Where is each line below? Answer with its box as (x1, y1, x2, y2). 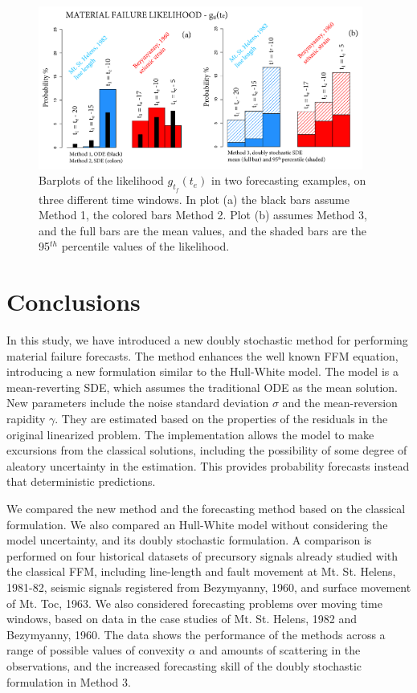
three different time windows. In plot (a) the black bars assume (39, 190, 350, 207)
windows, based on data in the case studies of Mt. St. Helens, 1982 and (6, 610, 358, 627)
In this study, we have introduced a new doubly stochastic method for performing (6, 332, 408, 349)
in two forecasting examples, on (211, 172, 366, 189)
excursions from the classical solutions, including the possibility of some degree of (6, 442, 407, 459)
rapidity (6, 410, 46, 427)
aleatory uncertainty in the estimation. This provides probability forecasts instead (6, 457, 410, 474)
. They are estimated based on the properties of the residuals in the (55, 410, 388, 427)
